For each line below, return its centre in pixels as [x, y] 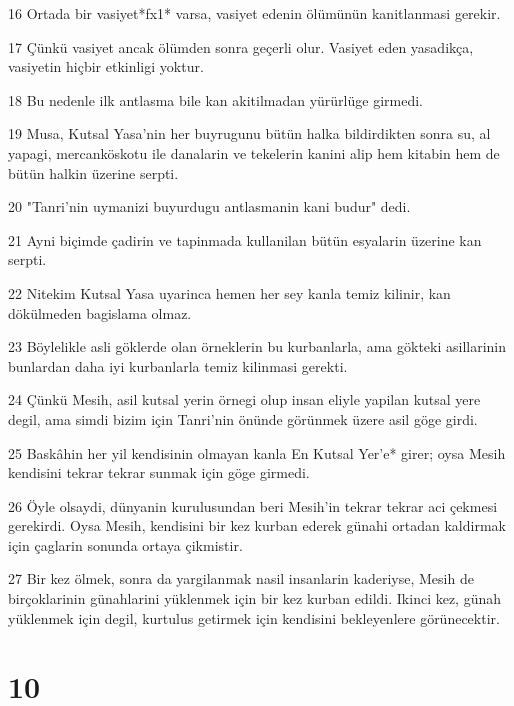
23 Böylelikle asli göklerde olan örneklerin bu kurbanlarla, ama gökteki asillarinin [257, 346]
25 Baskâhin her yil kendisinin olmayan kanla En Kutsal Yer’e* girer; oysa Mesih [257, 452]
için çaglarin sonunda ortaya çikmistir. [125, 544]
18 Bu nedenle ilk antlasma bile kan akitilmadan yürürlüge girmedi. [215, 99]
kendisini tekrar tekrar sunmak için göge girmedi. [159, 472]
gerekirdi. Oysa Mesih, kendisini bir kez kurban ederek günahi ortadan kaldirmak [257, 525]
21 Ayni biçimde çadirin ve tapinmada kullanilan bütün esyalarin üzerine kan [245, 239]
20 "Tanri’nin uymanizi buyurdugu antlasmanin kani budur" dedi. [209, 206]
